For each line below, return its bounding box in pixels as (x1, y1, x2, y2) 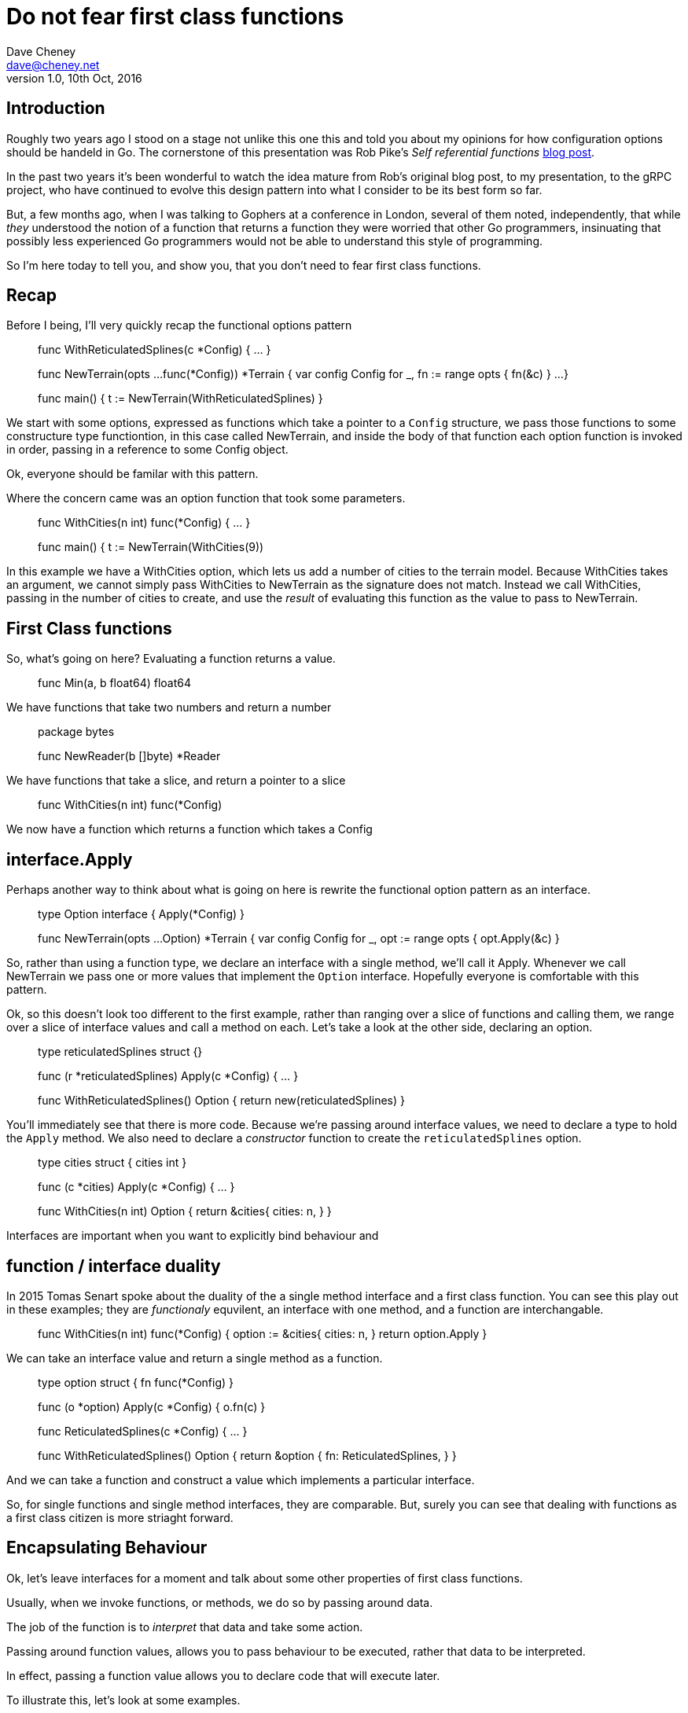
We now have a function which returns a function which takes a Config (6, 822, 373, 836)
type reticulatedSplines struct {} (38, 1045, 203, 1059)
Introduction (6, 98, 105, 119)
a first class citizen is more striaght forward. (6, 1510, 234, 1524)
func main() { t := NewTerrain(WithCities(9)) (38, 540, 264, 554)
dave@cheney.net (6, 57, 100, 72)
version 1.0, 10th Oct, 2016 (6, 71, 142, 85)
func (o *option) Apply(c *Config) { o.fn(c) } (38, 1399, 266, 1413)
